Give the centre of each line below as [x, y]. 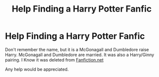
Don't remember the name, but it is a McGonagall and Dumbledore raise [77, 49]
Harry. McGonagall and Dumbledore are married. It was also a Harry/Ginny [80, 55]
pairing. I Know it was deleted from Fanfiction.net [54, 60]
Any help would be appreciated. [37, 69]
